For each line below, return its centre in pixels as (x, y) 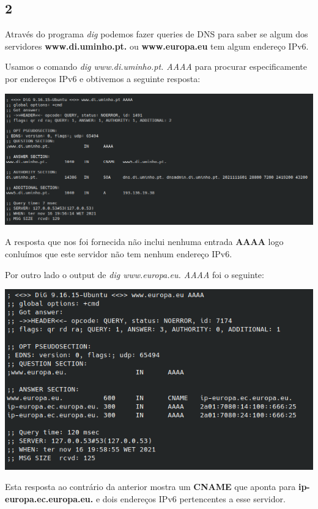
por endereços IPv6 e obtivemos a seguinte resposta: (103, 78)
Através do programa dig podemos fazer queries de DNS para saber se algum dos (157, 34)
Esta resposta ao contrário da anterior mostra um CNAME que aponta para (150, 487)
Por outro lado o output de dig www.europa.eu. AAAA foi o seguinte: (135, 274)
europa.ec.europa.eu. (49, 498)
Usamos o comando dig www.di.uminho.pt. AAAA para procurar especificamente (156, 66)
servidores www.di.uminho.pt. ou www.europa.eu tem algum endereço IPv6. (157, 46)
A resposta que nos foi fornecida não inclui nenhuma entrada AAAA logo (144, 242)
